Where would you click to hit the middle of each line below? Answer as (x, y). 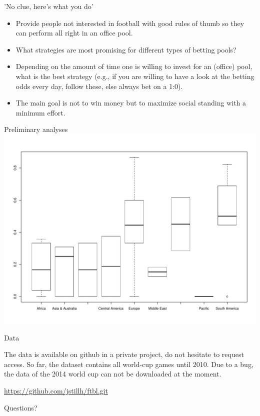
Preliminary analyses (36, 129)
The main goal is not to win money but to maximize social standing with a (131, 103)
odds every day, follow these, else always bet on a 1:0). (99, 86)
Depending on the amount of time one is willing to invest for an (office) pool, (134, 66)
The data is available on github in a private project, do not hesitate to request (124, 354)
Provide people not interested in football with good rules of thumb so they (130, 23)
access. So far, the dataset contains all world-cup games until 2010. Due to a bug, (129, 364)
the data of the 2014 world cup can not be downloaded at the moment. (113, 374)
